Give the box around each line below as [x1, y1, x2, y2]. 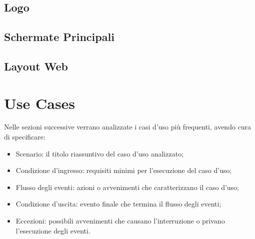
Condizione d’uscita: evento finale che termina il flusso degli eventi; [15, 198, 221, 209]
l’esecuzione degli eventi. [15, 225, 90, 235]
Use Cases [4, 92, 75, 113]
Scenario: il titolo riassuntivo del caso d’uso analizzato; [15, 148, 184, 158]
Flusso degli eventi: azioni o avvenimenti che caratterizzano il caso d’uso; [15, 181, 239, 192]
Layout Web [4, 58, 68, 73]
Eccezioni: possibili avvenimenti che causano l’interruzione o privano [15, 215, 225, 226]
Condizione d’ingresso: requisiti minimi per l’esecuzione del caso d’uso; [15, 165, 232, 175]
